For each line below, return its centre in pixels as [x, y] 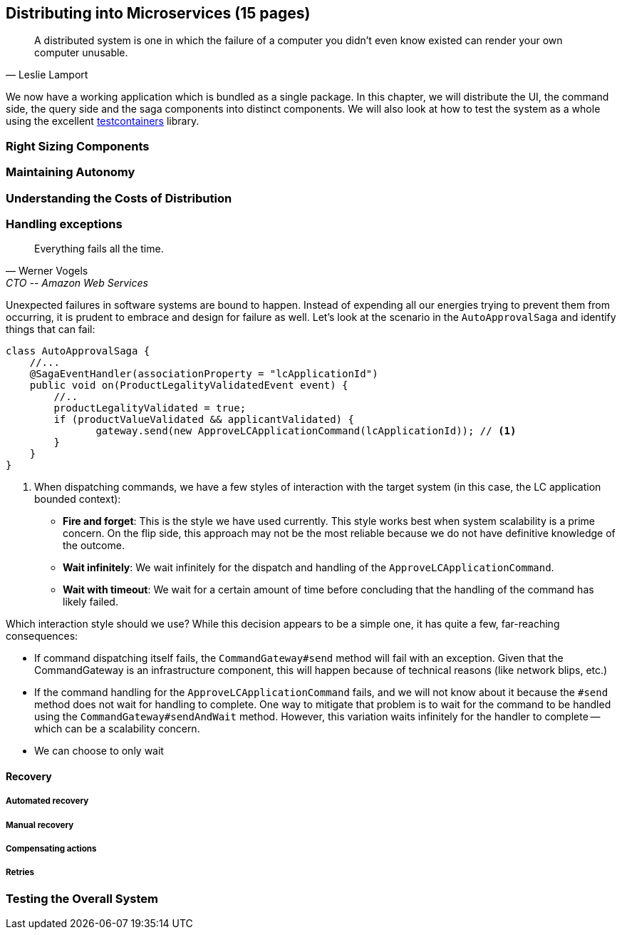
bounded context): [78, 499]
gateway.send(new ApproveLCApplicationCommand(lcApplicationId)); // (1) [306, 431]
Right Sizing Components [78, 146]
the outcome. [94, 546]
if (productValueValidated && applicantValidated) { [204, 420]
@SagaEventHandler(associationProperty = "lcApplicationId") [204, 374]
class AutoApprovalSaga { [78, 351]
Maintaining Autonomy [71, 172]
